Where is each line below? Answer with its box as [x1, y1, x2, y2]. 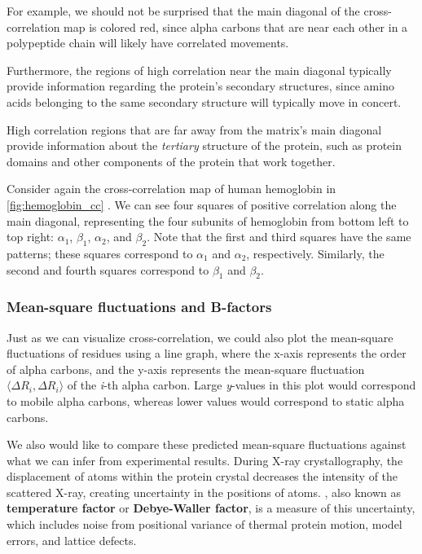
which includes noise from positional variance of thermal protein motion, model [7, 516, 402, 533]
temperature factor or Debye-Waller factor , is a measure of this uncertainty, [7, 499, 415, 517]
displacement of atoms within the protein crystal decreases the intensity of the [7, 468, 398, 485]
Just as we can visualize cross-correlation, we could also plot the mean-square [7, 328, 393, 345]
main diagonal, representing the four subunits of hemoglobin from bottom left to [7, 212, 409, 229]
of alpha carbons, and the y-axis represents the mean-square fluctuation [7, 360, 365, 377]
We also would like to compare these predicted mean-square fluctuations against [7, 436, 407, 453]
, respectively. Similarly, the [246, 244, 385, 262]
